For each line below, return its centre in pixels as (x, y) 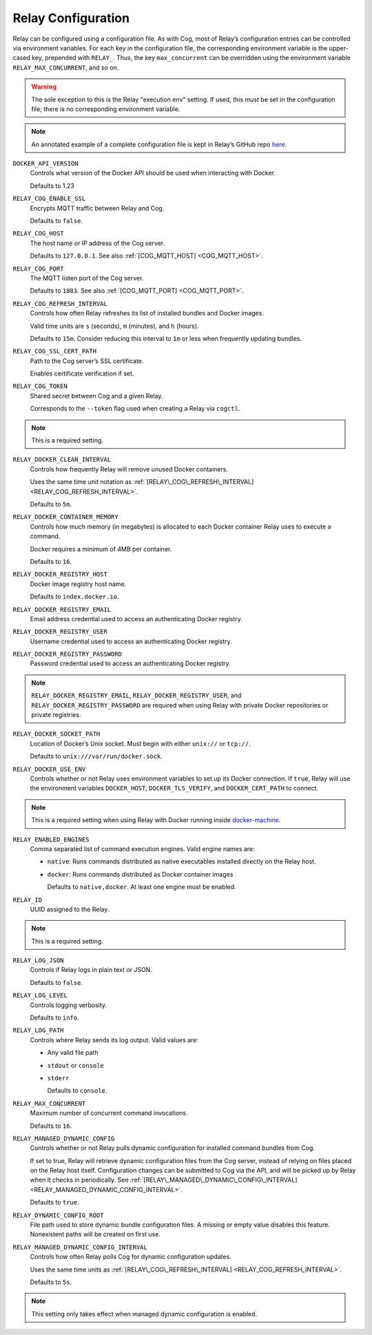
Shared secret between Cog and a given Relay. (96, 396)
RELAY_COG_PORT (39, 269)
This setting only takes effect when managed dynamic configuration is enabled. (144, 1314)
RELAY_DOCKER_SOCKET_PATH (56, 734)
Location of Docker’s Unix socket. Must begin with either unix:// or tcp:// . (140, 743)
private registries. (56, 715)
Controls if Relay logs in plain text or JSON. (91, 970)
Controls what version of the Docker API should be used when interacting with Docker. (153, 173)
